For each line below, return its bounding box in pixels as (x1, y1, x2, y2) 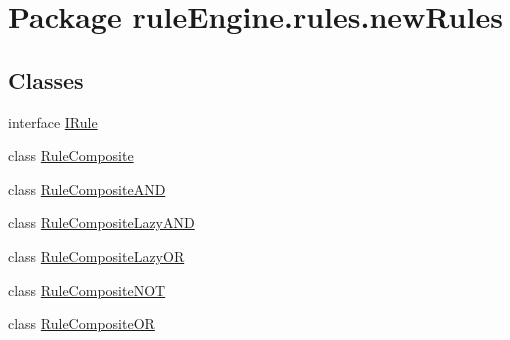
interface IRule (8, 111, 98, 132)
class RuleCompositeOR (8, 313, 155, 334)
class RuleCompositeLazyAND (8, 212, 195, 233)
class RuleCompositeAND (8, 178, 166, 199)
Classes (8, 64, 84, 95)
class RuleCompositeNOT (8, 279, 166, 300)
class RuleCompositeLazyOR (8, 245, 185, 266)
